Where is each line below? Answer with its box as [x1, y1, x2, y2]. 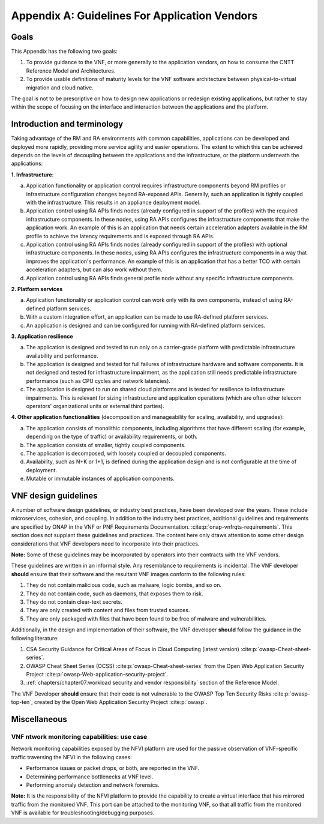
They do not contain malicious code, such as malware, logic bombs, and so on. [26, 582, 222, 589]
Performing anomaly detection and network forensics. [26, 781, 160, 789]
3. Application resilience [11, 332, 73, 340]
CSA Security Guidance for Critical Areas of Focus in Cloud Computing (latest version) [26, 645, 240, 652]
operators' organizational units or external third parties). [26, 403, 165, 410]
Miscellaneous [11, 714, 67, 724]
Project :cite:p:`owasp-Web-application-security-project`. [26, 671, 168, 678]
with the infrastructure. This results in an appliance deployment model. [26, 199, 201, 206]
